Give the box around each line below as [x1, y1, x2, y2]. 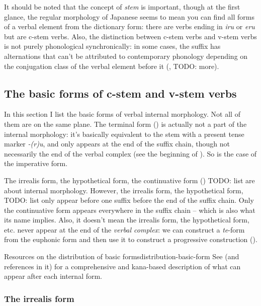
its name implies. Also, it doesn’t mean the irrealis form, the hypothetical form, [4, 214, 249, 225]
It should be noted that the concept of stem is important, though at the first [4, 2, 240, 12]
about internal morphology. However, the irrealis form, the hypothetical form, [4, 185, 243, 195]
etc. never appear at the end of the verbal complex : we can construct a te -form [4, 224, 245, 235]
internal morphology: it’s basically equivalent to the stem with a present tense [4, 128, 244, 139]
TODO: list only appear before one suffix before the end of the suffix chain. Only [4, 195, 254, 205]
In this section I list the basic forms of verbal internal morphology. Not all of [4, 109, 240, 119]
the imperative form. [4, 158, 68, 169]
